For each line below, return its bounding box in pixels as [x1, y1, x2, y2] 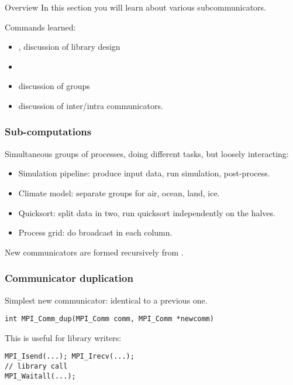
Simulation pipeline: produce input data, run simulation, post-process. [18, 167, 270, 179]
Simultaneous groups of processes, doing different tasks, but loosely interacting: [5, 147, 289, 159]
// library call [5, 362, 68, 371]
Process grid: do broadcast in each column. [18, 226, 173, 239]
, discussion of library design [18, 40, 120, 53]
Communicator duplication [5, 271, 133, 285]
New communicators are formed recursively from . [5, 246, 184, 258]
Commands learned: [5, 21, 76, 33]
